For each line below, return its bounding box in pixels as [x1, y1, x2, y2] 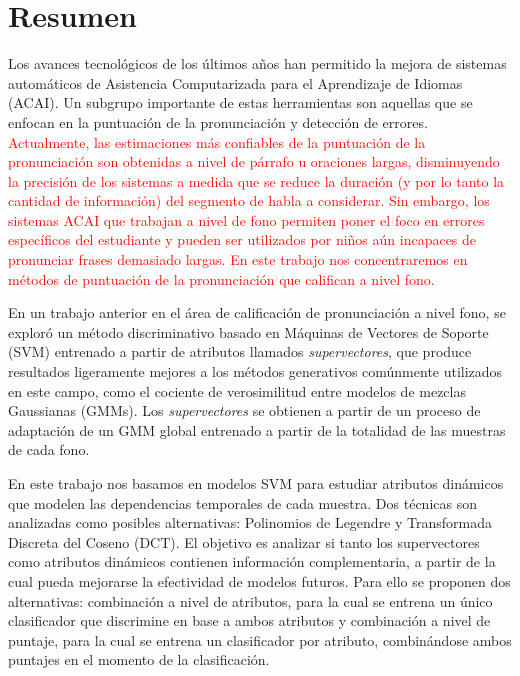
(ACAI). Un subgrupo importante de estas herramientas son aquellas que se [8, 92, 473, 113]
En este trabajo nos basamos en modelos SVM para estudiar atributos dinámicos [8, 473, 504, 493]
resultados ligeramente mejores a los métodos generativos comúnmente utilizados [8, 361, 503, 382]
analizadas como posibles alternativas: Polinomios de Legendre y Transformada [8, 512, 493, 533]
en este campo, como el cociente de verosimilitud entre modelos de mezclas [8, 380, 466, 401]
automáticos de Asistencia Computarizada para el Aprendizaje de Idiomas [8, 72, 463, 93]
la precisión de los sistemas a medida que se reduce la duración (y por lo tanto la [8, 170, 505, 191]
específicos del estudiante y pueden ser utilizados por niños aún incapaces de [8, 229, 477, 250]
